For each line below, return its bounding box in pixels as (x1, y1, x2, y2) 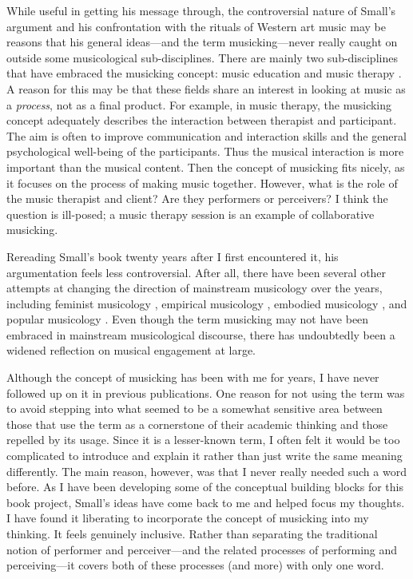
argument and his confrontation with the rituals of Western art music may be (6, 18, 386, 34)
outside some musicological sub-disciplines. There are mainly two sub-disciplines (6, 49, 398, 65)
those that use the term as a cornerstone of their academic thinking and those (6, 415, 388, 432)
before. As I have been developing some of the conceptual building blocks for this (6, 478, 403, 495)
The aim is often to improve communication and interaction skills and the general (6, 127, 407, 144)
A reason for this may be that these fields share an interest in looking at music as (6, 80, 406, 97)
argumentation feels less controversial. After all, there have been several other (6, 264, 387, 280)
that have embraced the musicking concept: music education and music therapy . (6, 65, 402, 81)
